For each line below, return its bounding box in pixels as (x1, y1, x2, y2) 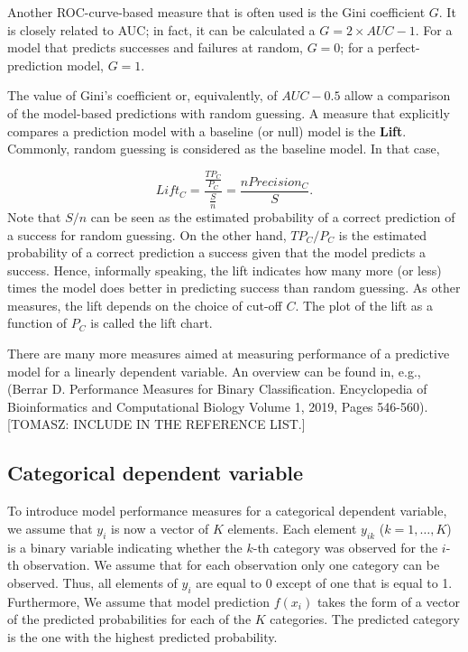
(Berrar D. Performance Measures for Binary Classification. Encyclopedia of (7, 379, 427, 398)
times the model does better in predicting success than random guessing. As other (7, 278, 461, 297)
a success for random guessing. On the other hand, (7, 225, 287, 244)
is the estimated (338, 225, 427, 244)
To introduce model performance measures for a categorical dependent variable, (7, 501, 447, 520)
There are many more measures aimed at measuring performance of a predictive (7, 344, 450, 363)
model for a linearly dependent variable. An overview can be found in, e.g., (7, 361, 421, 380)
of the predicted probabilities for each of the (7, 610, 252, 629)
